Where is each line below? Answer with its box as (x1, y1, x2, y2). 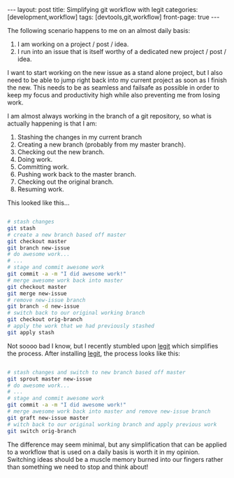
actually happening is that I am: (7, 119, 97, 128)
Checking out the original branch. (17, 177, 114, 186)
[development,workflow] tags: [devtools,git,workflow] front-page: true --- (7, 13, 220, 21)
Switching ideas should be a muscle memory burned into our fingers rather (7, 455, 224, 463)
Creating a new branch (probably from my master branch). (17, 140, 187, 149)
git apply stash (7, 329, 54, 336)
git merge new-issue (7, 289, 68, 297)
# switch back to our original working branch (7, 310, 145, 317)
